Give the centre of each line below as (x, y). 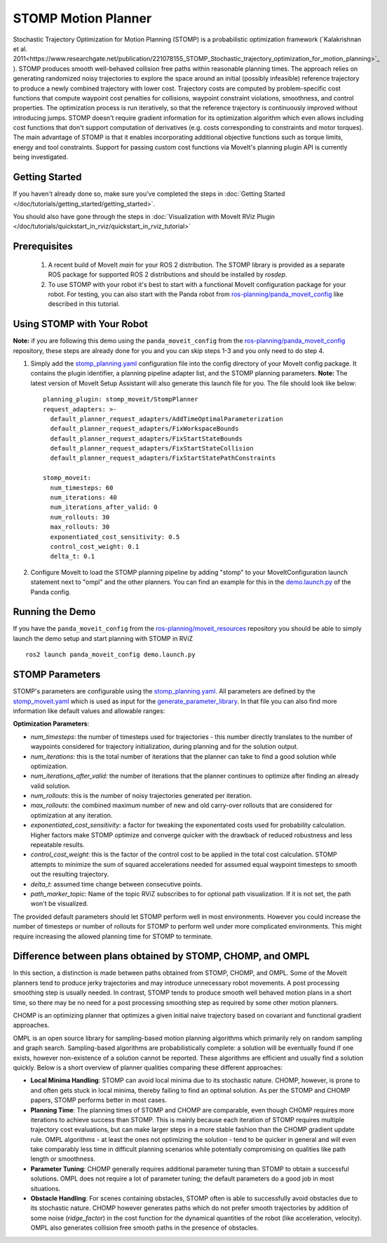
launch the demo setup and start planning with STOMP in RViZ (103, 638)
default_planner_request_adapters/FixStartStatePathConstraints (163, 458)
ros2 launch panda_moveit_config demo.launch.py (110, 655)
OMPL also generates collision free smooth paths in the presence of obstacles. (144, 1228)
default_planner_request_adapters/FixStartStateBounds (147, 438)
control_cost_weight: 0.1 (95, 546)
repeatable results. (57, 845)
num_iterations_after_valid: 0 (104, 507)
